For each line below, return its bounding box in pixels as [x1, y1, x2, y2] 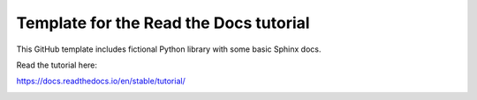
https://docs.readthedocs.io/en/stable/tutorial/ [16, 75, 185, 87]
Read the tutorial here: [16, 60, 97, 70]
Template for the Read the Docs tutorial [16, 13, 310, 32]
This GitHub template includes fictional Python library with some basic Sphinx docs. [16, 44, 322, 54]
